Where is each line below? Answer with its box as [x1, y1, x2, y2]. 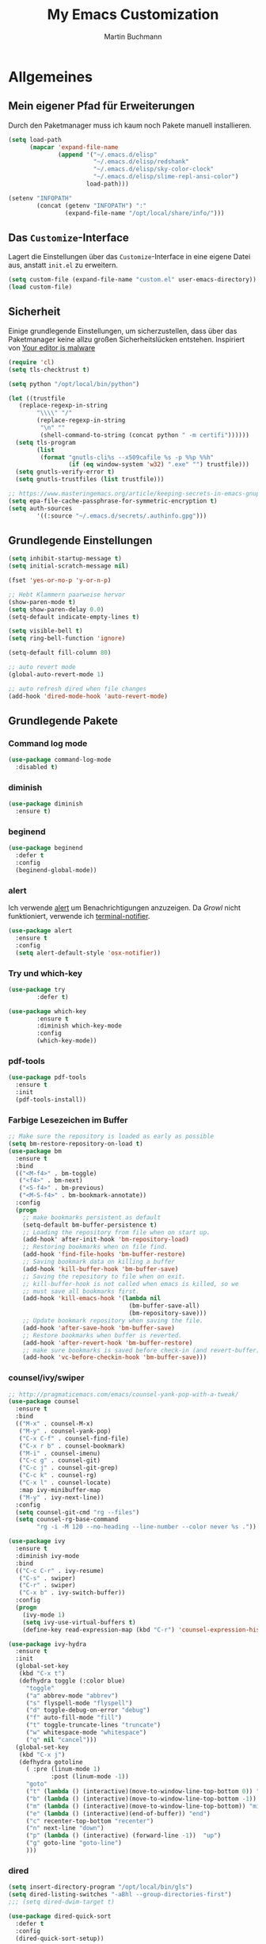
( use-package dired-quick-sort [8, 1912, 112, 1920]
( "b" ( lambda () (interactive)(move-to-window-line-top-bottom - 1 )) [25, 1794, 257, 1803]
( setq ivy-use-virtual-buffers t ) [22, 1618, 136, 1626]
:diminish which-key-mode [36, 1022, 123, 1030]
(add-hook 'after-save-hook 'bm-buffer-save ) [22, 1324, 176, 1332]
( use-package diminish [8, 800, 83, 808]
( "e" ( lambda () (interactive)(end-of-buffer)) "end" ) [25, 1809, 211, 1817]
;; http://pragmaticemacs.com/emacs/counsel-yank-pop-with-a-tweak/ [8, 1390, 239, 1399]
